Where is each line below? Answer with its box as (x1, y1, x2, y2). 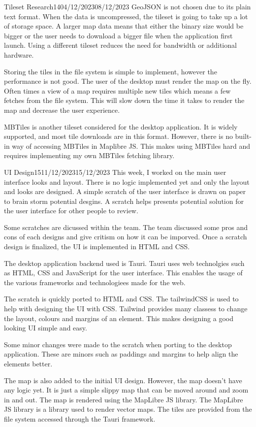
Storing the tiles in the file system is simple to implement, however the (4, 66, 217, 76)
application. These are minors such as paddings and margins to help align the (4, 349, 238, 359)
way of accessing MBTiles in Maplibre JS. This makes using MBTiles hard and (12, 140, 251, 151)
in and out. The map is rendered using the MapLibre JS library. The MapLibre (4, 394, 243, 404)
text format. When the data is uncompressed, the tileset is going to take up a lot (4, 11, 248, 21)
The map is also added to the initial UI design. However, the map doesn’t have (4, 375, 242, 385)
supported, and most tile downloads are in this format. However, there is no (4, 131, 233, 141)
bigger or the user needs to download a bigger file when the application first (4, 30, 233, 40)
